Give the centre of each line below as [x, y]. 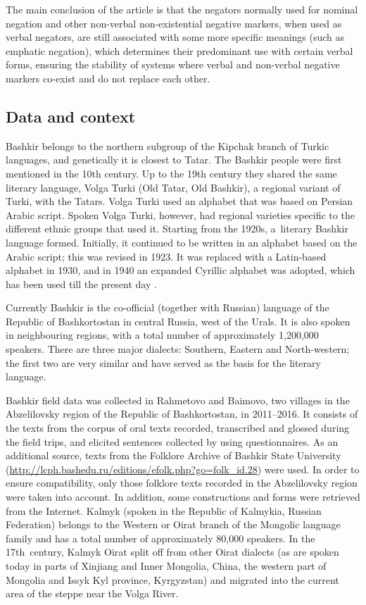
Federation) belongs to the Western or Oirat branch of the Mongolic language [173, 524]
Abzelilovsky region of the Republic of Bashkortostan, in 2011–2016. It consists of [182, 414]
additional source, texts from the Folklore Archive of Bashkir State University [173, 455]
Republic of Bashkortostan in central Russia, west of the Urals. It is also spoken [178, 321]
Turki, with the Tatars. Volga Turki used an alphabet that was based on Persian [179, 201]
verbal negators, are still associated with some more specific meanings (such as [175, 37]
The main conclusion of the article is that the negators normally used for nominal [182, 9]
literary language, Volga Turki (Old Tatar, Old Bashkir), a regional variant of [173, 187]
